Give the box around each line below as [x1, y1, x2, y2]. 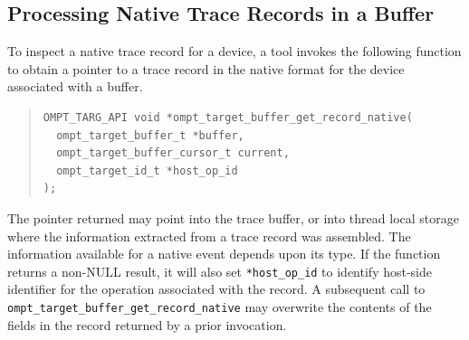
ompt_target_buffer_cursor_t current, [56, 146, 290, 160]
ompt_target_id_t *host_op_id [56, 164, 238, 177]
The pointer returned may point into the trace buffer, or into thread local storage [7, 208, 459, 227]
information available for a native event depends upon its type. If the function [7, 244, 441, 263]
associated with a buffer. [7, 77, 143, 96]
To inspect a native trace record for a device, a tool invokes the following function [7, 42, 462, 61]
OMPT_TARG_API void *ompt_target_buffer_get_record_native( [43, 110, 413, 124]
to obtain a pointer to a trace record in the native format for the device [7, 59, 405, 78]
